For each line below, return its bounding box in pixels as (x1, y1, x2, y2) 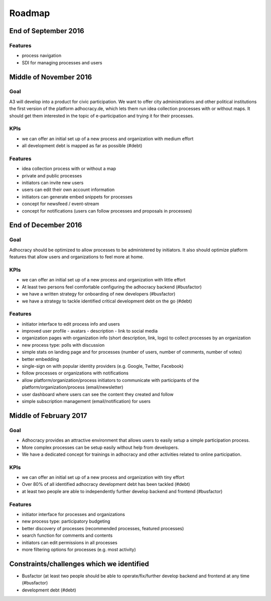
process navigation (22, 53, 62, 59)
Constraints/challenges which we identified (9, 559, 149, 568)
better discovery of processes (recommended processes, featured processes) (22, 525, 184, 531)
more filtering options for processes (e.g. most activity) (22, 546, 137, 552)
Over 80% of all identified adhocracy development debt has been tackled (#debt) (22, 481, 190, 487)
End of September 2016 (9, 27, 85, 35)
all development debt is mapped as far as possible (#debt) (22, 143, 143, 149)
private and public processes (22, 172, 82, 178)
